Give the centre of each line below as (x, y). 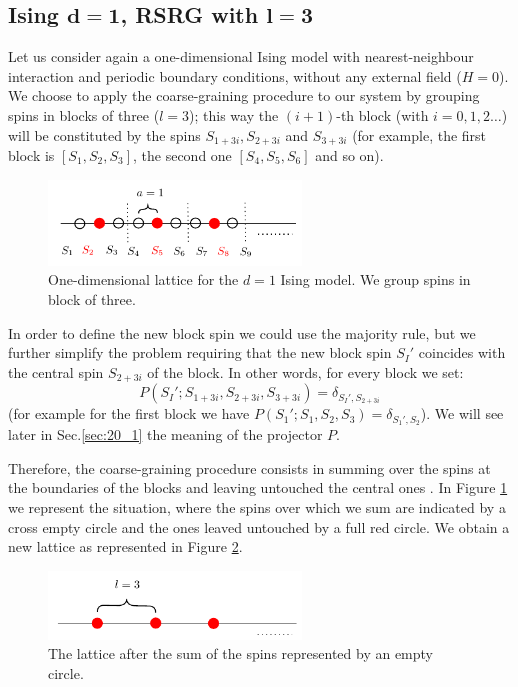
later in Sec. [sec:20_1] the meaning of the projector (165, 434)
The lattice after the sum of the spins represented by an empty (240, 653)
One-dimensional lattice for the (143, 279)
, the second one (182, 155)
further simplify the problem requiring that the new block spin (200, 352)
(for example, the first (419, 134)
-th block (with (382, 114)
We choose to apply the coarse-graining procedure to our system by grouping (244, 95)
